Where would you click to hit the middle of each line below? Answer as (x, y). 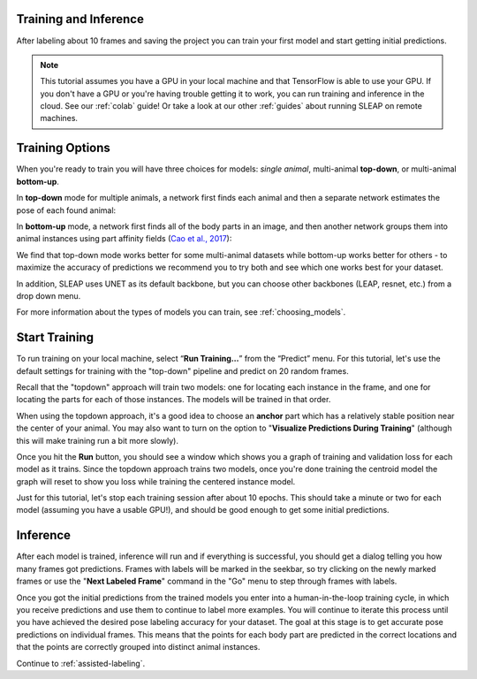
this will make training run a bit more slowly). (97, 440)
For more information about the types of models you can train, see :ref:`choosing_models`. (181, 312)
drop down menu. (49, 295)
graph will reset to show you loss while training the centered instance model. (156, 481)
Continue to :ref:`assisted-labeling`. (81, 663)
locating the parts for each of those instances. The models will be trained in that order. (174, 400)
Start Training (55, 337)
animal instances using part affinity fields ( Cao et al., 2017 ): (124, 239)
